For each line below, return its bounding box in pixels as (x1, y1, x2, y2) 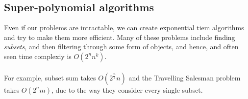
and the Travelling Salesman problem (128, 72, 241, 82)
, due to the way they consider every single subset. (51, 84, 203, 95)
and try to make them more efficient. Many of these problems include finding (4, 32, 235, 42)
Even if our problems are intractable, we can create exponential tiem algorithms (4, 22, 244, 33)
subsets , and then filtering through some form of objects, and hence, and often (4, 41, 239, 52)
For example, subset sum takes (4, 72, 96, 82)
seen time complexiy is (4, 51, 72, 61)
